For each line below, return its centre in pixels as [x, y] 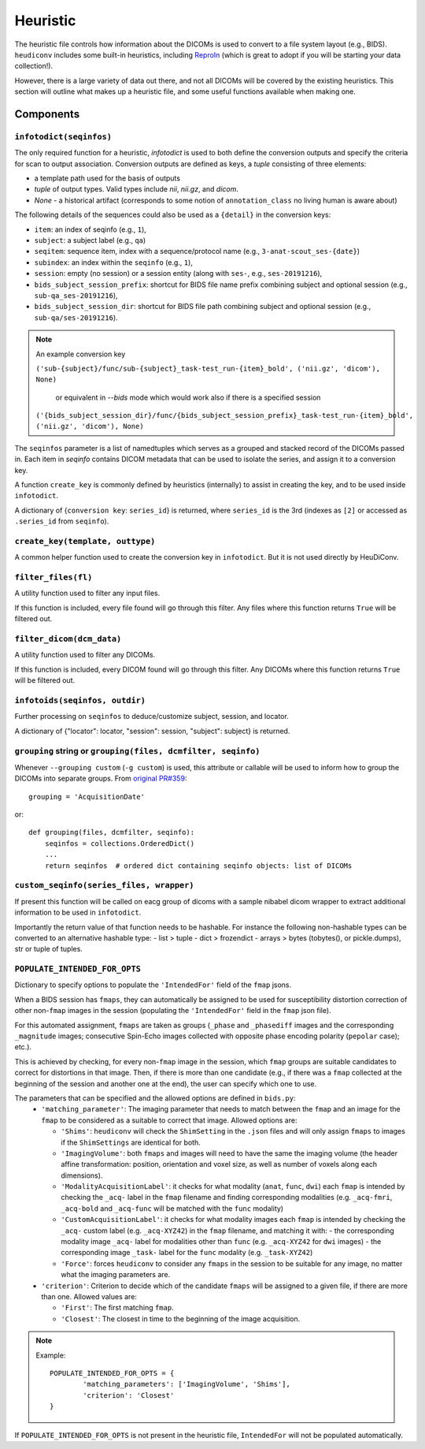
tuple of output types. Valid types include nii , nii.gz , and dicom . [137, 189]
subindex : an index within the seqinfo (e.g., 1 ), [113, 262]
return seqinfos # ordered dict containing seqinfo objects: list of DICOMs [198, 866]
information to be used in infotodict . [78, 913]
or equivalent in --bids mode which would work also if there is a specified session [188, 397]
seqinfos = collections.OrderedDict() [120, 843]
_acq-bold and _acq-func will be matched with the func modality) [172, 1208]
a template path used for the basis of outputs [107, 178]
